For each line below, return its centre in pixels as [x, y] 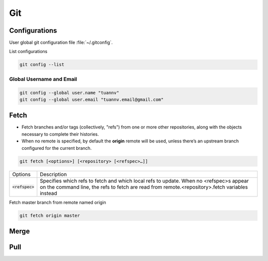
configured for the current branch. [57, 148]
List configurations [28, 52]
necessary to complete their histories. [60, 134]
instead [48, 193]
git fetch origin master [50, 215]
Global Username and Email [43, 79]
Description [53, 174]
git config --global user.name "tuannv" [69, 93]
